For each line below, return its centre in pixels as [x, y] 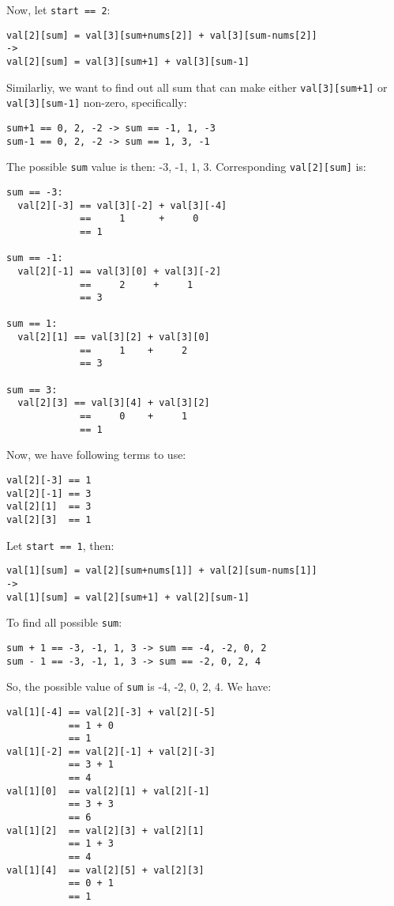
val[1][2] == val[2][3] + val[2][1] [105, 830]
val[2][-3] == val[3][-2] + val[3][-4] [122, 205]
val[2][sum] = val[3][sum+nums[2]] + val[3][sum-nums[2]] [162, 35]
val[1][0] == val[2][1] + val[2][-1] [108, 791]
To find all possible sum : [64, 622]
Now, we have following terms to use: [96, 455]
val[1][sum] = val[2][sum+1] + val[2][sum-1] [128, 597]
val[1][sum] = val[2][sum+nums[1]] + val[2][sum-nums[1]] [162, 571]
